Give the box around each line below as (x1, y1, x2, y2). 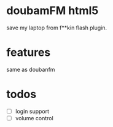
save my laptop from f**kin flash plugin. (6, 24, 107, 31)
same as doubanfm (6, 66, 55, 73)
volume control (15, 114, 53, 121)
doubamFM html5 (6, 4, 99, 18)
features (6, 45, 51, 60)
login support (15, 107, 50, 115)
